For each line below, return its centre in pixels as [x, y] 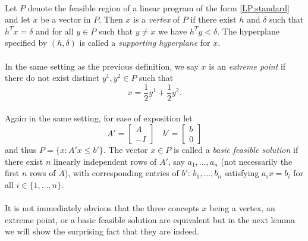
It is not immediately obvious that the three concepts [102, 207]
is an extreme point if [247, 66]
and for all [55, 31]
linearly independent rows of [105, 161]
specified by [26, 43]
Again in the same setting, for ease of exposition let [99, 118]
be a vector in [66, 19]
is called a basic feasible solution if [236, 149]
